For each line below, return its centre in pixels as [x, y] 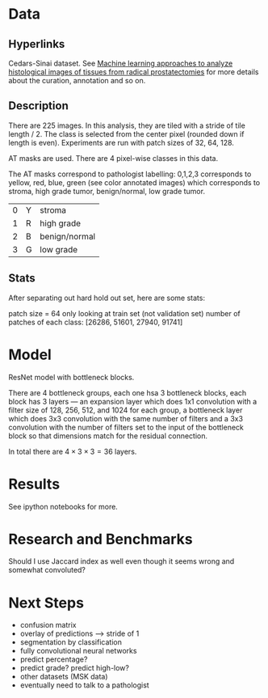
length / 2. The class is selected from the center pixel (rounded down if [126, 133]
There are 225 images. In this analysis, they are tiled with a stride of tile [127, 125]
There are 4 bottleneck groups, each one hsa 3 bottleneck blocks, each [128, 392]
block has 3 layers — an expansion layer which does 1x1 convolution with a [133, 401]
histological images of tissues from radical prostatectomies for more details [134, 72]
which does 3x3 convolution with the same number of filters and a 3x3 [126, 418]
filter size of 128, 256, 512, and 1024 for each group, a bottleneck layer [126, 410]
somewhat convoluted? [47, 570]
